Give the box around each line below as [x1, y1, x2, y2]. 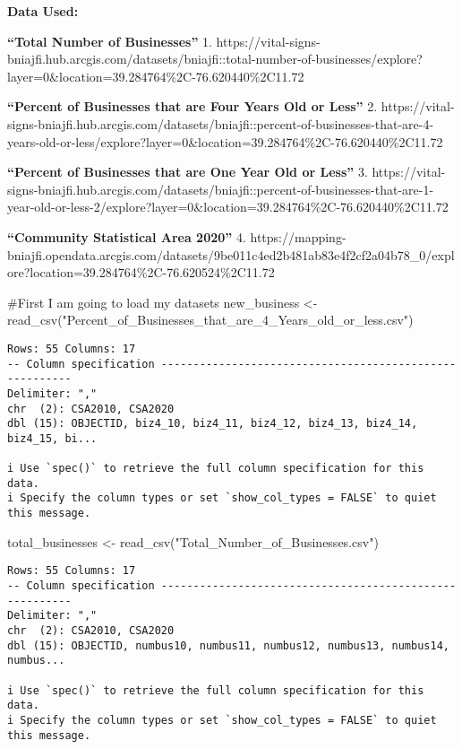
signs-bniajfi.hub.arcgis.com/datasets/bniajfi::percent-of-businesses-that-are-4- [7, 114, 434, 133]
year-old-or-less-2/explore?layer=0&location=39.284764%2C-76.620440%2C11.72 [7, 197, 449, 216]
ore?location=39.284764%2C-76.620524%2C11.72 [7, 263, 275, 282]
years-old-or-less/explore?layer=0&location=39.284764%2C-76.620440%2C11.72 [7, 132, 443, 151]
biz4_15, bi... [7, 431, 98, 445]
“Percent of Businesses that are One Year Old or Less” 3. [7, 162, 368, 181]
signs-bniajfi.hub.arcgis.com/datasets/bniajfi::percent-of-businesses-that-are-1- [7, 179, 434, 198]
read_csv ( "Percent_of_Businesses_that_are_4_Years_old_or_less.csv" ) [7, 310, 414, 329]
